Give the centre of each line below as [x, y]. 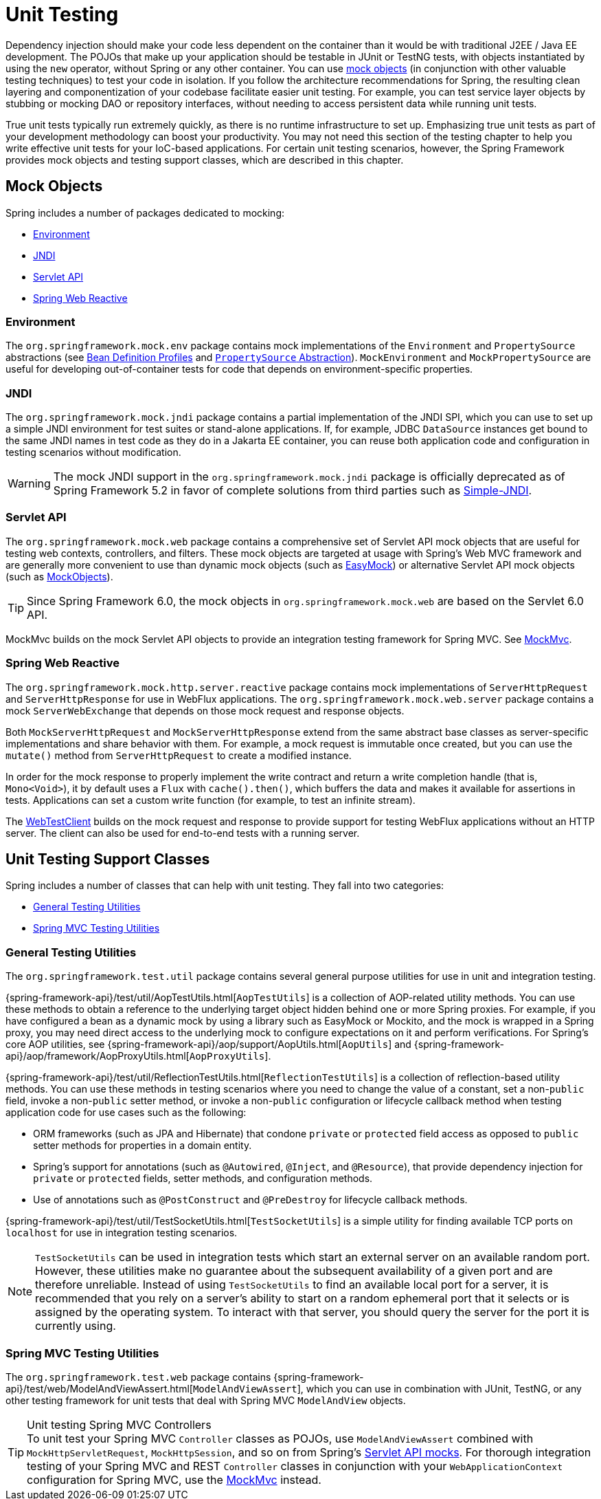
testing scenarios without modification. [93, 452]
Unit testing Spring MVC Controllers [119, 1424]
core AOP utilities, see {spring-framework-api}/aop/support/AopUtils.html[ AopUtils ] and [208, 1044]
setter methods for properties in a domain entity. [143, 1146]
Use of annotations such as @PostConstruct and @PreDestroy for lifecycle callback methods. [250, 1200]
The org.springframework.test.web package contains [138, 1377]
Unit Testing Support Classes [108, 860]
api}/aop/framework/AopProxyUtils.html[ [98, 1056]
